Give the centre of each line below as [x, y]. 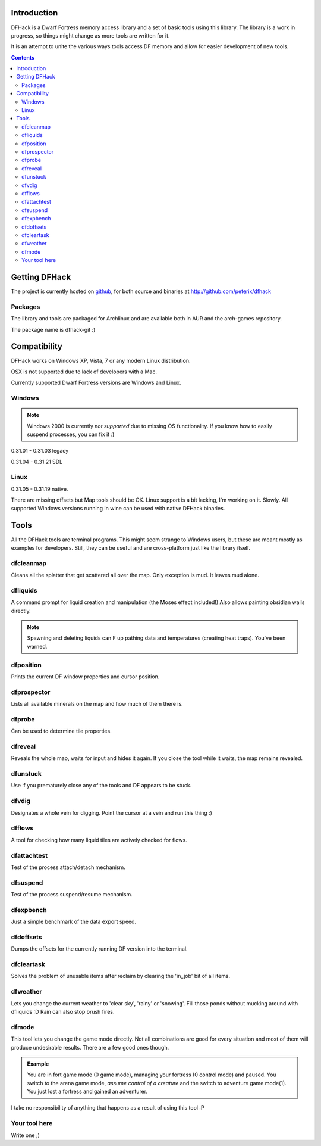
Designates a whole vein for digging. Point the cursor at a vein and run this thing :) [111, 812]
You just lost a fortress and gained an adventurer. [87, 1091]
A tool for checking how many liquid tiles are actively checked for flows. [99, 840]
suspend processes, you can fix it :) [71, 434]
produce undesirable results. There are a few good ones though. [90, 1047]
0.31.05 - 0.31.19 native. [40, 489]
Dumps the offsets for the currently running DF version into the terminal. [99, 949]
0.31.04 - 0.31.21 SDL [37, 462]
